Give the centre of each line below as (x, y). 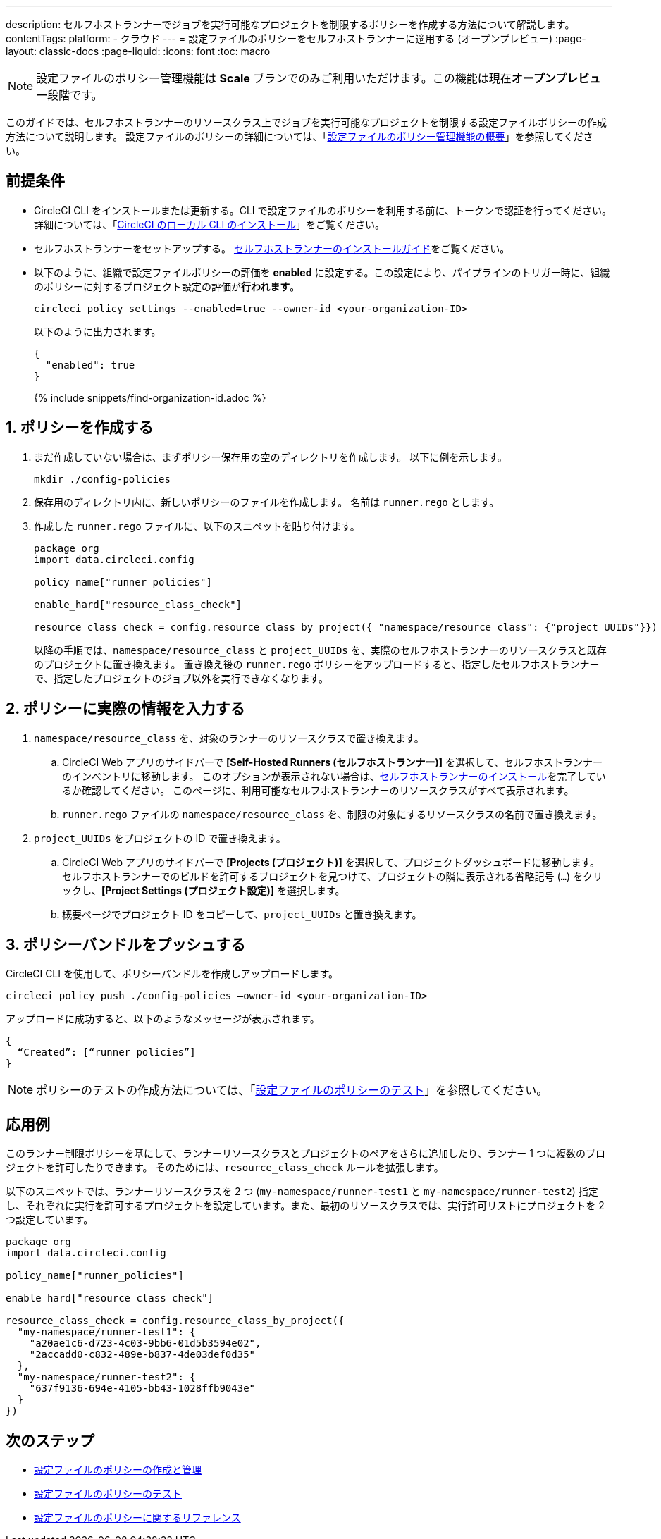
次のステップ (50, 1440)
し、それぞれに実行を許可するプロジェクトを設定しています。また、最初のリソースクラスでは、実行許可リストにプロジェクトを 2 (305, 1206)
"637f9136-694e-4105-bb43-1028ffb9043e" (142, 1389)
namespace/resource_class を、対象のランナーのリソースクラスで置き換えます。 (229, 738)
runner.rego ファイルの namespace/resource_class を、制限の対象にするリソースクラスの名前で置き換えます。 (332, 814)
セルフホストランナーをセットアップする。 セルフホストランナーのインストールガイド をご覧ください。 (272, 248)
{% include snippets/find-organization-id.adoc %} (150, 397)
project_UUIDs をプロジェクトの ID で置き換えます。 (160, 838)
